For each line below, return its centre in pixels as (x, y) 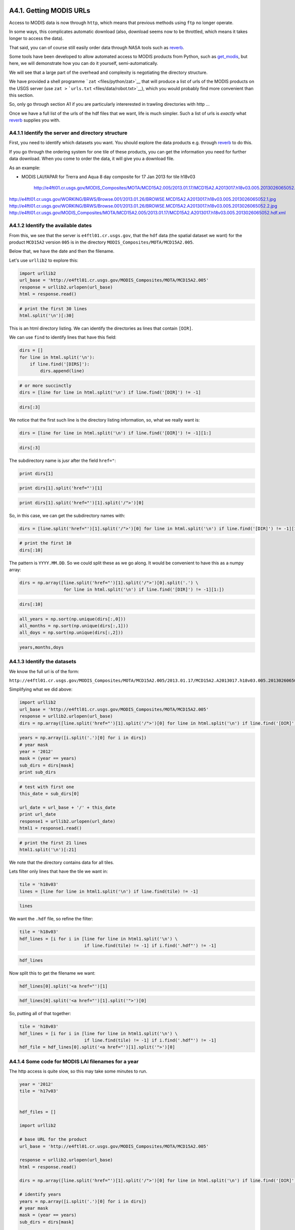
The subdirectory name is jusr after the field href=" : (63, 461)
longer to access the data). (36, 38)
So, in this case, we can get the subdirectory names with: (67, 515)
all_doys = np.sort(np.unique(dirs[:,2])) (71, 633)
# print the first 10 (45, 543)
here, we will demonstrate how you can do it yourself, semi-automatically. (84, 63)
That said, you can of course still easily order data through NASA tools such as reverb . (97, 47)
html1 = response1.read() (51, 828)
